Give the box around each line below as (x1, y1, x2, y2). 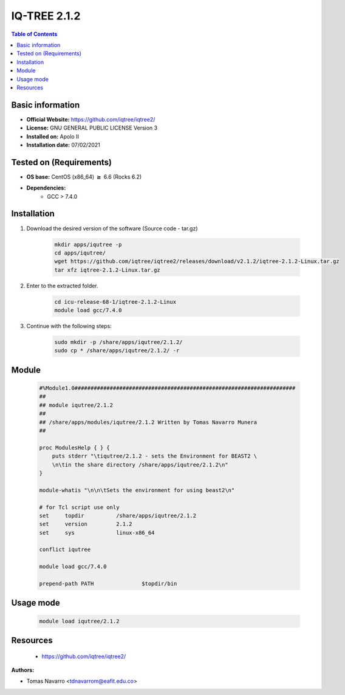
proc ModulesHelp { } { (39, 444, 111, 451)
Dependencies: (26, 184, 66, 191)
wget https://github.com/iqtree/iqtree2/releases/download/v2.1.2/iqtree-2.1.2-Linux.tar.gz (54, 258, 340, 265)
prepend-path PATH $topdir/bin (39, 580, 177, 587)
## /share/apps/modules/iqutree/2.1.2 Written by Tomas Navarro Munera (39, 419, 258, 425)
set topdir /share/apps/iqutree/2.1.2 (39, 512, 197, 519)
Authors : (11, 666, 35, 674)
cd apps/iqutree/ (54, 249, 106, 256)
